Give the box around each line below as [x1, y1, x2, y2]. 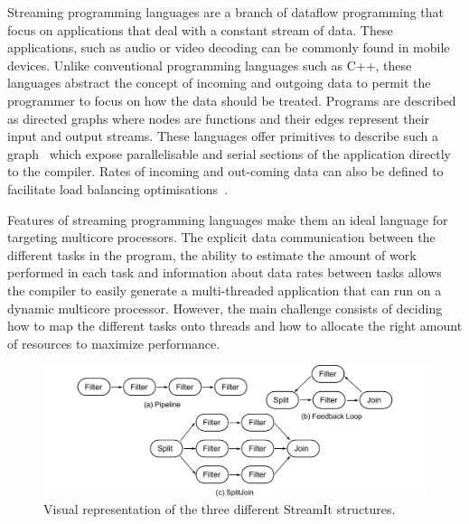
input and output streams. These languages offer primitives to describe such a [7, 126, 439, 145]
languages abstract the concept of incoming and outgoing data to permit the [7, 73, 431, 92]
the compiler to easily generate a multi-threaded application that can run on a [7, 280, 442, 299]
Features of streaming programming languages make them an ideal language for [7, 210, 448, 229]
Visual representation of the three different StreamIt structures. [43, 500, 396, 519]
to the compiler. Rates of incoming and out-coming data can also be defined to [7, 162, 444, 181]
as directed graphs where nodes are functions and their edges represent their [7, 108, 430, 127]
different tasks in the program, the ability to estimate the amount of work [7, 245, 417, 264]
